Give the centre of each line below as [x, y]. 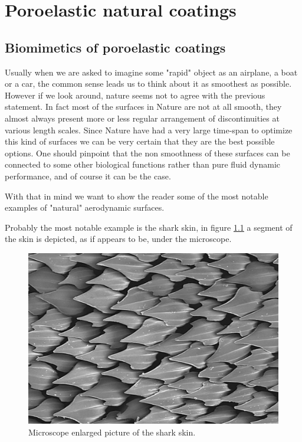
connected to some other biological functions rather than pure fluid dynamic [143, 164]
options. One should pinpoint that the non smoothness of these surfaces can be [147, 153]
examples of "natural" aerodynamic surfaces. [85, 207]
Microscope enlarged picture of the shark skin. [112, 432]
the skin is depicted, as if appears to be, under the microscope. [118, 239]
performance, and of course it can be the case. [88, 176]
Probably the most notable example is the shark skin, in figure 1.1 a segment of [149, 227]
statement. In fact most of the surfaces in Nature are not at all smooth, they [143, 107]
